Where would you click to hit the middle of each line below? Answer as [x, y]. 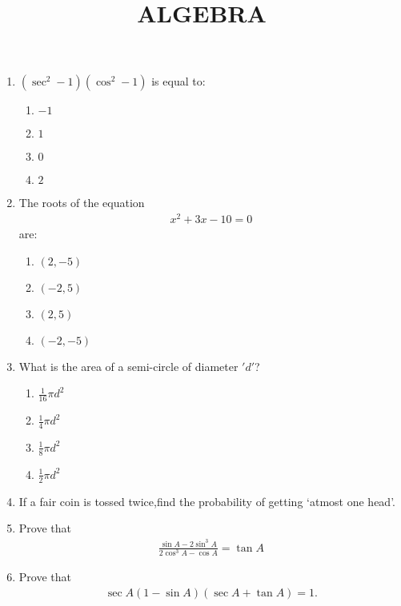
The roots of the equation [82, 203]
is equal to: [178, 81]
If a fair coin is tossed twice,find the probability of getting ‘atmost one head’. [207, 501]
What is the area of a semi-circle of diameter [128, 366]
